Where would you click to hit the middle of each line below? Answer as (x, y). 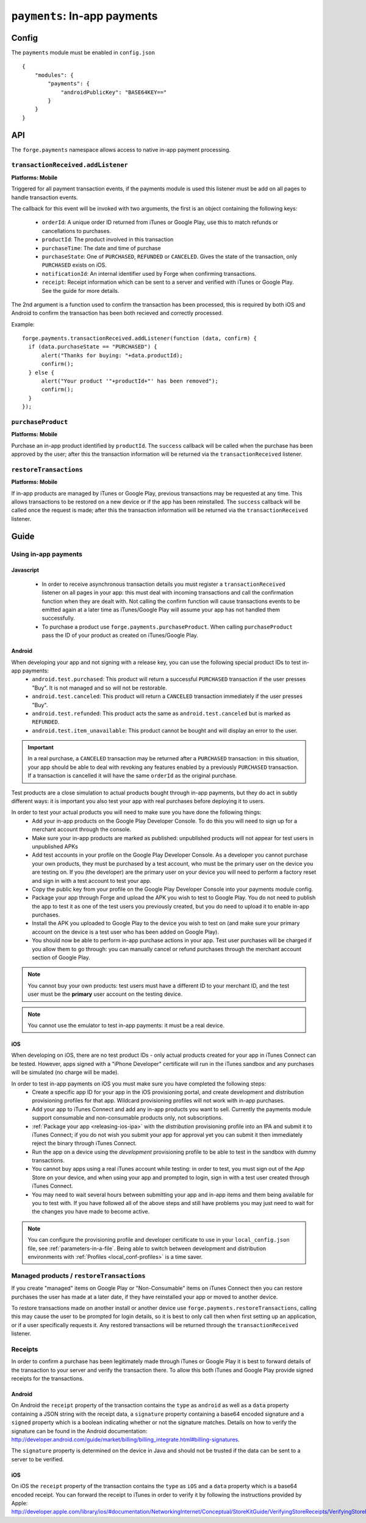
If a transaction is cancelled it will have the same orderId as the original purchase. (132, 776)
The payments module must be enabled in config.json (83, 52)
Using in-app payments (47, 554)
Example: (23, 324)
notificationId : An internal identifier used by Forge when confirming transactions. (149, 273)
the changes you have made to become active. (91, 1212)
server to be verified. (38, 1459)
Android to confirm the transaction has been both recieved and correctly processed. (117, 313)
